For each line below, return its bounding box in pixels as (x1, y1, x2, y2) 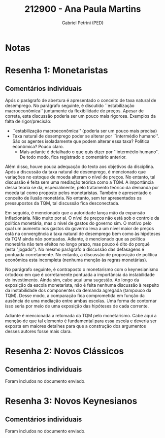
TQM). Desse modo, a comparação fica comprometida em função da (5, 292, 145, 299)
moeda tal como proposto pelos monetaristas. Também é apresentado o (5, 190, 152, 196)
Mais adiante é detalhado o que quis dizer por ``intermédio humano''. (19, 149, 160, 155)
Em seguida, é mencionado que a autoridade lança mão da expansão (5, 209, 145, 215)
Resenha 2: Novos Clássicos (5, 346, 124, 357)
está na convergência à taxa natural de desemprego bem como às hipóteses (5, 231, 161, 236)
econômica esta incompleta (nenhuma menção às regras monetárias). (5, 257, 148, 263)
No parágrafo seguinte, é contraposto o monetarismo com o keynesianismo (5, 266, 159, 272)
